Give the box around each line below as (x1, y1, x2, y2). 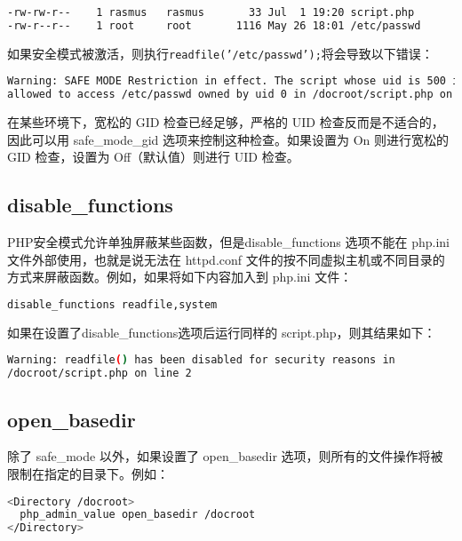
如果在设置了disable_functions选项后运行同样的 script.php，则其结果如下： (7, 322, 436, 341)
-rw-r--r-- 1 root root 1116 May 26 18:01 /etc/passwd (7, 19, 421, 32)
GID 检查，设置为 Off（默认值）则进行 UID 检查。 (7, 147, 299, 166)
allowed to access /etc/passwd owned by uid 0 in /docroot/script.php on (7, 88, 453, 101)
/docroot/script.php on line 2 (7, 367, 192, 380)
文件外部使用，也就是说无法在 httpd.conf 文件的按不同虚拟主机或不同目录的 (7, 250, 445, 268)
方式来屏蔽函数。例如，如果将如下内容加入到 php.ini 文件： (7, 267, 353, 286)
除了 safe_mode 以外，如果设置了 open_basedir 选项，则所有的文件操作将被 (7, 447, 443, 465)
